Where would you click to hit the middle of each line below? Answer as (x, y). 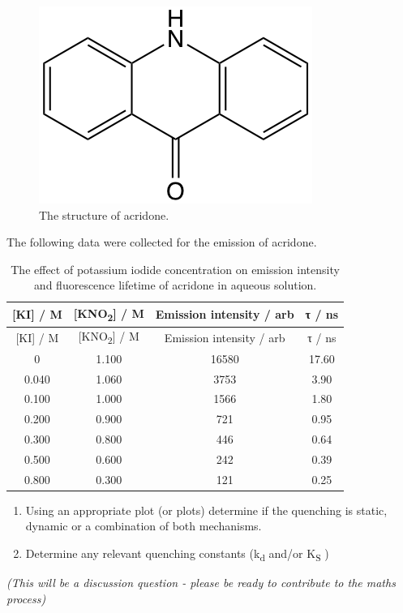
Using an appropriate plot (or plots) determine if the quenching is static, (206, 510)
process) (26, 598)
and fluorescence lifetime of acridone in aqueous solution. (175, 285)
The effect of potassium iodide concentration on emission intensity (175, 269)
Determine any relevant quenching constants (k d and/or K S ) (177, 554)
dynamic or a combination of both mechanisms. (144, 526)
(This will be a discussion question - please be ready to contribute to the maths (201, 583)
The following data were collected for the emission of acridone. (162, 242)
